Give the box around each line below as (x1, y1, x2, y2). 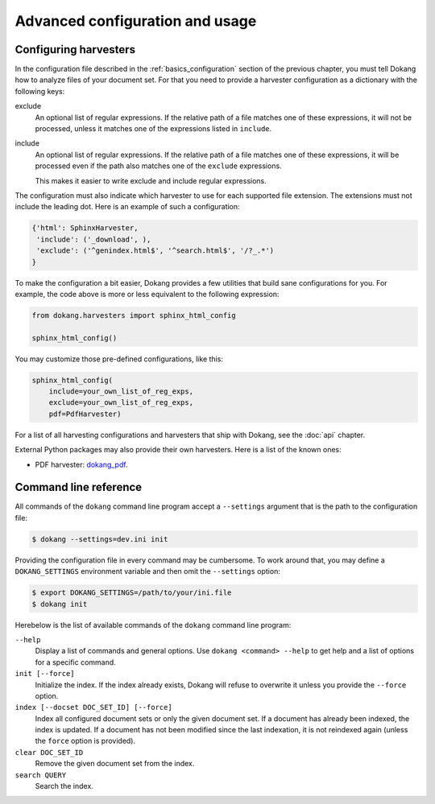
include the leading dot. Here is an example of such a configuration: (14, 202, 241, 212)
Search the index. (35, 781, 94, 791)
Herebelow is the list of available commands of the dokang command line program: (14, 620, 292, 629)
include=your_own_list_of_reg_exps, (48, 387, 193, 396)
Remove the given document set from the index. (35, 759, 195, 769)
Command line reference (14, 480, 143, 494)
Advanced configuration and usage (14, 12, 257, 30)
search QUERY (14, 770, 67, 780)
